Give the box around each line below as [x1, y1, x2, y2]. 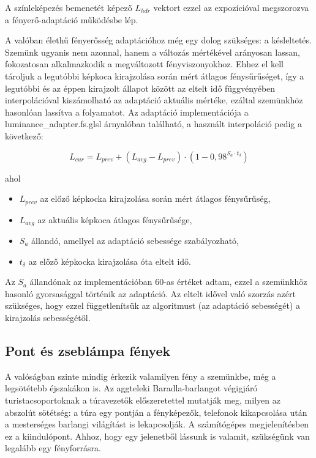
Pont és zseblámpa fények [5, 341, 171, 360]
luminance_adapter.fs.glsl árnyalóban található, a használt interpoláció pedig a [5, 117, 302, 130]
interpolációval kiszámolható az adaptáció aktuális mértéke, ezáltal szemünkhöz [5, 94, 303, 106]
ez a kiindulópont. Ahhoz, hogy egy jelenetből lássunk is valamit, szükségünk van [5, 429, 310, 442]
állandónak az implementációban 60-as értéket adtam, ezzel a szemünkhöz [29, 275, 307, 288]
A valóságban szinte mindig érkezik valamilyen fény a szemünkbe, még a [5, 369, 276, 382]
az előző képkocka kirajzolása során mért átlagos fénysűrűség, [40, 192, 271, 205]
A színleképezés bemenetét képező [5, 1, 132, 13]
